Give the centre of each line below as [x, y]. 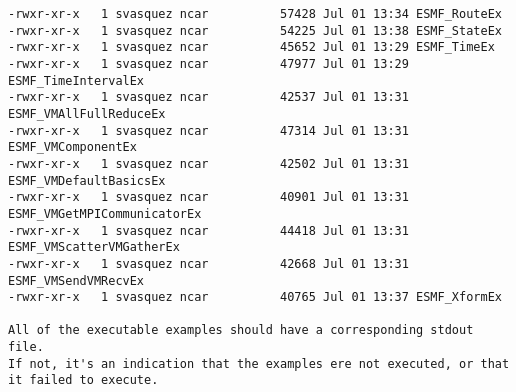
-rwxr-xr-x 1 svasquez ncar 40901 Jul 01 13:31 [208, 197]
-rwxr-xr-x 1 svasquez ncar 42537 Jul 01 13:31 [208, 97]
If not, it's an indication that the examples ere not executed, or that [259, 363]
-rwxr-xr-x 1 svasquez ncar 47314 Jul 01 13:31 [208, 130]
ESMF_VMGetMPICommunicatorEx [105, 213]
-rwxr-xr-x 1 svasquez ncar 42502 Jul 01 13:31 [208, 163]
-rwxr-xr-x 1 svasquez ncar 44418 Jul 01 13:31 [208, 230]
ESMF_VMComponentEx [72, 147]
